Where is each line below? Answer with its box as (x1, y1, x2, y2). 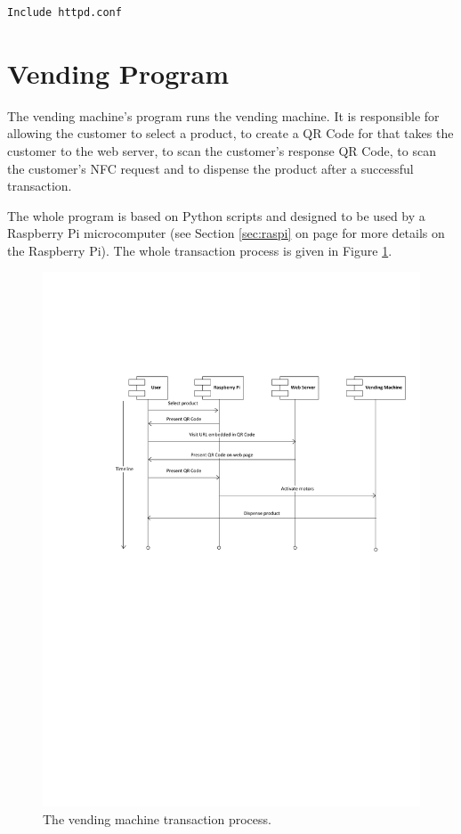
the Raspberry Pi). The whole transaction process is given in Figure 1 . (7, 241, 392, 259)
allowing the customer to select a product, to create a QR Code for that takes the (7, 124, 454, 143)
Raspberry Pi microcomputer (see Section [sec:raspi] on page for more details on (7, 224, 445, 242)
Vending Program (7, 54, 230, 91)
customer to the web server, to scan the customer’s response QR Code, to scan (7, 141, 436, 159)
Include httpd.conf (7, 6, 122, 19)
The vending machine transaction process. (43, 809, 271, 828)
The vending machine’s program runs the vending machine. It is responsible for (7, 106, 440, 125)
